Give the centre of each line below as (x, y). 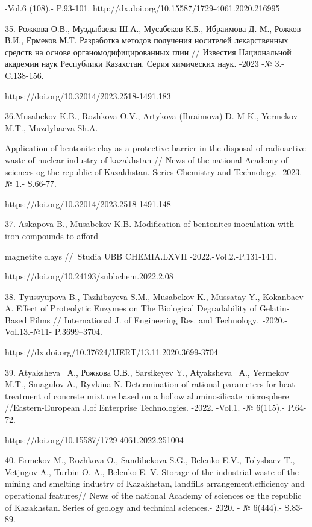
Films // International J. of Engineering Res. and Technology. (144, 320)
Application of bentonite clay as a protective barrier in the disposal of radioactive (155, 148)
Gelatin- (274, 308)
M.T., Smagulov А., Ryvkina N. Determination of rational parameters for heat (150, 384)
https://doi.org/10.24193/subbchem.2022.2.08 (89, 276)
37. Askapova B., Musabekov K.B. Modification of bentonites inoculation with (150, 224)
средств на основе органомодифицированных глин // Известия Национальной (148, 51)
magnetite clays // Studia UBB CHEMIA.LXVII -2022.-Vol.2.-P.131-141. (141, 256)
